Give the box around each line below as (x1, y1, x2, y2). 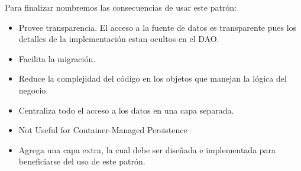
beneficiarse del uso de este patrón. (18, 155, 145, 167)
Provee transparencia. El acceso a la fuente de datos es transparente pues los (18, 21, 297, 33)
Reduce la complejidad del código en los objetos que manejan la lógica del (18, 72, 287, 85)
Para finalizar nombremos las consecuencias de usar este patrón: (5, 1, 237, 13)
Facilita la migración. (18, 52, 96, 64)
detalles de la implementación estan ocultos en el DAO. (18, 33, 219, 45)
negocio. (18, 83, 48, 96)
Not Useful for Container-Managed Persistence (18, 124, 187, 136)
